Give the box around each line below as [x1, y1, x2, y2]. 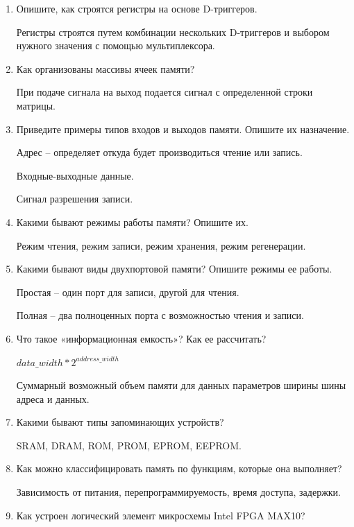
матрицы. [16, 98, 56, 112]
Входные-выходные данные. [16, 168, 134, 182]
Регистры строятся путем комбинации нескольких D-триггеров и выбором [16, 24, 330, 39]
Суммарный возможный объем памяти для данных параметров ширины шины [16, 378, 346, 392]
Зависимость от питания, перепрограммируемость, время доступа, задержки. [16, 485, 341, 499]
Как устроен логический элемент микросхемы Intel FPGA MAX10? [16, 508, 305, 522]
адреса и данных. [16, 391, 90, 406]
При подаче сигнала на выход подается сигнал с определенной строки [16, 85, 313, 99]
